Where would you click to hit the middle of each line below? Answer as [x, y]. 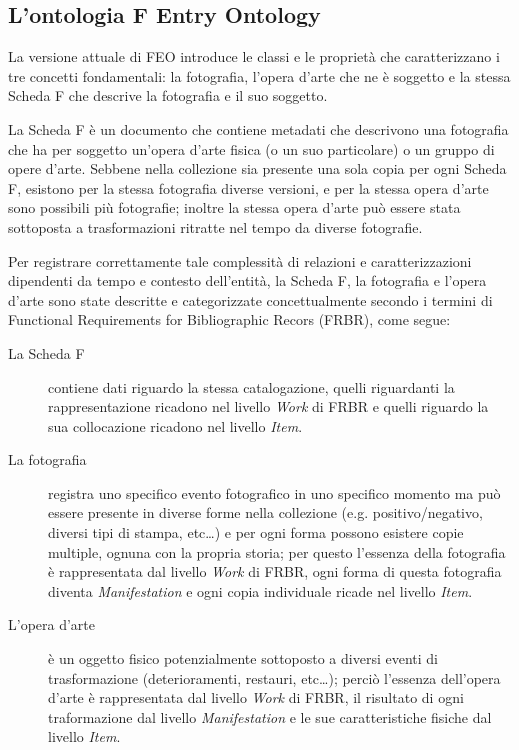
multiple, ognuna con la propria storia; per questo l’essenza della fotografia [277, 551]
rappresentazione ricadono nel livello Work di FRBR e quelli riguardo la [268, 406]
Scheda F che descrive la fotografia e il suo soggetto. [168, 95]
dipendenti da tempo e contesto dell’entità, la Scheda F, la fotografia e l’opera [247, 280]
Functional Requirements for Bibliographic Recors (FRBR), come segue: [229, 319]
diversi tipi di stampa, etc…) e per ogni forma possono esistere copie [256, 532]
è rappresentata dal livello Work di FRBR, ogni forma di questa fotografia [275, 571]
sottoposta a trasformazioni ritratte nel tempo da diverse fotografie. [215, 226]
